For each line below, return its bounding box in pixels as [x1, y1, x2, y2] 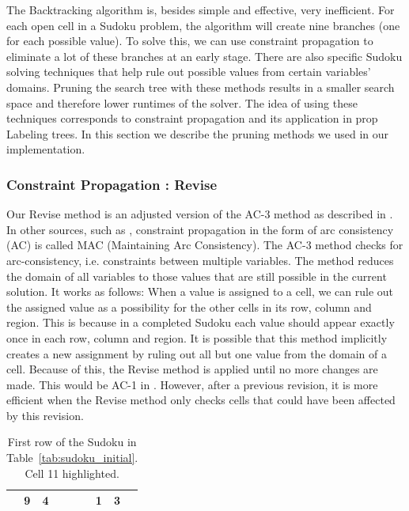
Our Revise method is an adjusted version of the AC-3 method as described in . [6, 206, 393, 222]
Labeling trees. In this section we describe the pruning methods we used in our [6, 125, 389, 142]
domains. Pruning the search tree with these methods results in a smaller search [6, 78, 395, 95]
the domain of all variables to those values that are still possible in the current [6, 267, 387, 284]
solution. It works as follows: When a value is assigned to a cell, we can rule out [6, 283, 394, 300]
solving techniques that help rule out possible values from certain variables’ [6, 63, 371, 80]
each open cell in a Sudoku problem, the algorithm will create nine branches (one [6, 17, 400, 33]
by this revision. [6, 407, 84, 423]
